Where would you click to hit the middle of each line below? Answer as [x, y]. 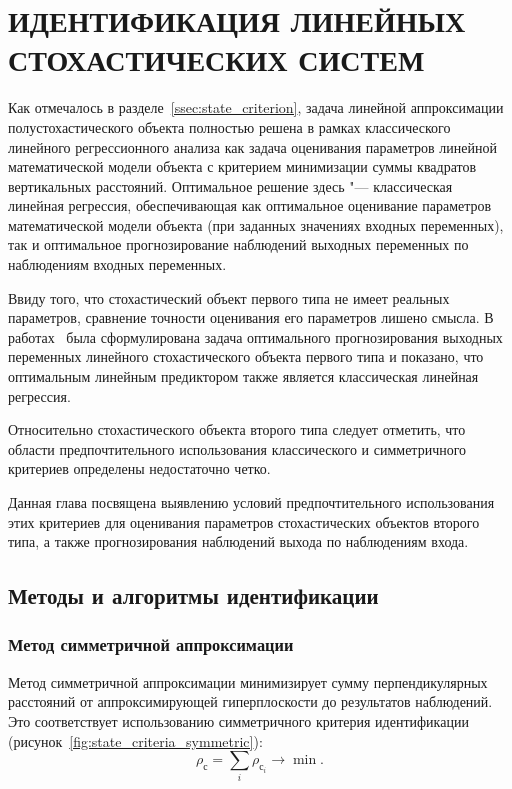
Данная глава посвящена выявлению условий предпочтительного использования [251, 502]
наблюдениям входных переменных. [117, 264]
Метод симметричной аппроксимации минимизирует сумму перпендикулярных [248, 681]
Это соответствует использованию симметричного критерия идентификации [238, 720]
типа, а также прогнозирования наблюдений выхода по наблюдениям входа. [238, 541]
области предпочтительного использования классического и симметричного [237, 448]
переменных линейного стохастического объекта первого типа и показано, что [246, 356]
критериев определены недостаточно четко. [139, 468]
